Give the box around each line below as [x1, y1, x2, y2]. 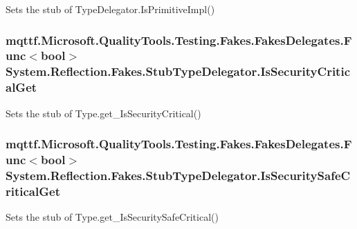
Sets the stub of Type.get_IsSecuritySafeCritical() [6, 210, 219, 224]
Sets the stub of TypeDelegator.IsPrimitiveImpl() [6, 2, 215, 16]
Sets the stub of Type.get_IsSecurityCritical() [6, 106, 201, 120]
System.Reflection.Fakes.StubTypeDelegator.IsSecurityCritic [6, 63, 351, 80]
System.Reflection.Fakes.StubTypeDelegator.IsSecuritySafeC [6, 166, 351, 183]
